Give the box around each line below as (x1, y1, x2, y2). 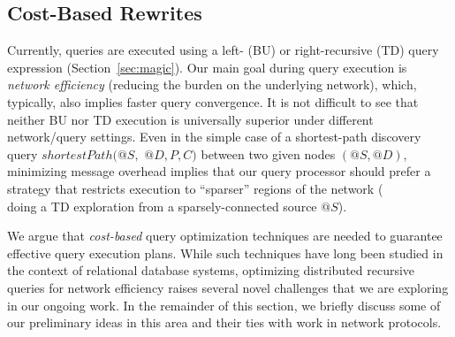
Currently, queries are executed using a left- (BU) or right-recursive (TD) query (7, 41, 439, 59)
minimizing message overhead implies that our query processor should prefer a (7, 162, 431, 180)
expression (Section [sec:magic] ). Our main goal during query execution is (7, 57, 407, 76)
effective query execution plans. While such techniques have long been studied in (7, 243, 444, 262)
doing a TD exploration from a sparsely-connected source (7, 196, 317, 215)
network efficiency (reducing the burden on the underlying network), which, (7, 75, 417, 94)
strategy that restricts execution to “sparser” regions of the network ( (7, 179, 383, 197)
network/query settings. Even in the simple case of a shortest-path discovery (7, 127, 421, 146)
